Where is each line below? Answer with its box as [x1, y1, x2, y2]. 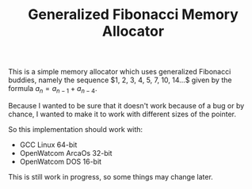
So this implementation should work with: [8, 124, 143, 134]
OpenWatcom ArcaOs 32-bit [19, 148, 113, 157]
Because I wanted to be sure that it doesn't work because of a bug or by [8, 100, 245, 110]
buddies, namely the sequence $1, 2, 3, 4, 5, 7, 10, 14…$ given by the [8, 75, 232, 85]
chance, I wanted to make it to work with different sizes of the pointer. [8, 109, 236, 119]
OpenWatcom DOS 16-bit [19, 157, 101, 166]
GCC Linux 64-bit [19, 140, 78, 149]
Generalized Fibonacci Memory [27, 6, 239, 24]
